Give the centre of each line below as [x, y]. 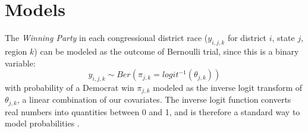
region [16, 51]
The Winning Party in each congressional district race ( [106, 38]
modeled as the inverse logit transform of [228, 87]
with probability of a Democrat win [70, 87]
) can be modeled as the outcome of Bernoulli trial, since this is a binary [166, 51]
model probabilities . [42, 123]
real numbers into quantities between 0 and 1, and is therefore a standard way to [153, 111]
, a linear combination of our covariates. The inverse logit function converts [154, 99]
